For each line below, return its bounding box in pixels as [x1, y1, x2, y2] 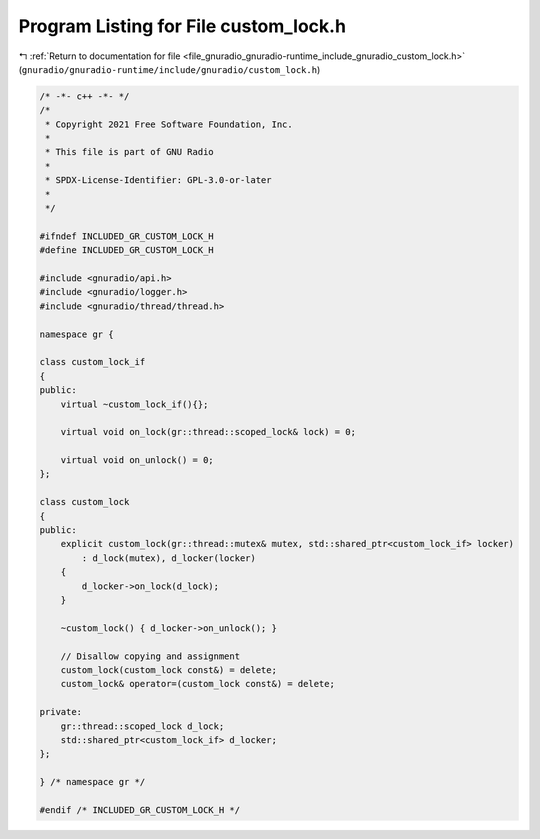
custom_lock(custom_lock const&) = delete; [60, 664, 277, 675]
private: [39, 706, 83, 718]
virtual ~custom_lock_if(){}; [60, 398, 209, 410]
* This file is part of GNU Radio [45, 146, 214, 158]
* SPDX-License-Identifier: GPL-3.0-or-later [45, 175, 272, 186]
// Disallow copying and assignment [60, 650, 240, 662]
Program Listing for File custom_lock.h [18, 15, 347, 37]
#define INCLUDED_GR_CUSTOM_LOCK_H [39, 245, 214, 256]
